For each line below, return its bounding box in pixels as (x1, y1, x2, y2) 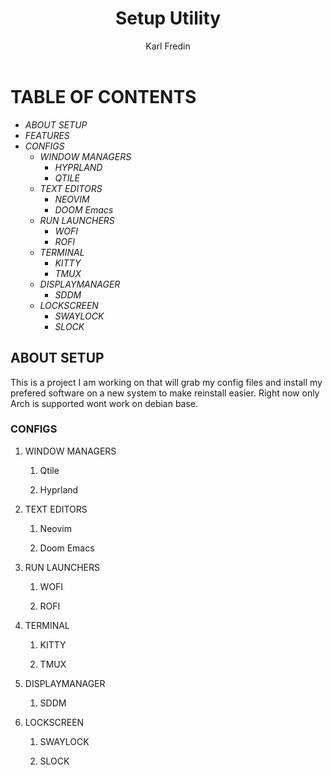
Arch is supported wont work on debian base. (10, 397, 199, 409)
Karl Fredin (145, 40, 191, 52)
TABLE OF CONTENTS (10, 85, 197, 108)
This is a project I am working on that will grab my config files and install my (10, 376, 323, 388)
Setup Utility (114, 7, 222, 30)
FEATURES (24, 129, 70, 141)
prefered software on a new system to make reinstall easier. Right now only (10, 387, 320, 399)
